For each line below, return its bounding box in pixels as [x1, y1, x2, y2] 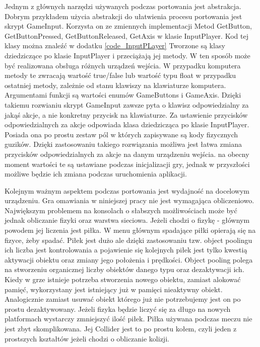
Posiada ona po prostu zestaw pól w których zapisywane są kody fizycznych [5, 129, 238, 139]
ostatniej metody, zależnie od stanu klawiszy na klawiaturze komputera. [5, 79, 226, 90]
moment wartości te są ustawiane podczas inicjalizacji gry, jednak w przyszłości [5, 158, 250, 169]
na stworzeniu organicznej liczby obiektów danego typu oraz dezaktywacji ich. [5, 264, 244, 275]
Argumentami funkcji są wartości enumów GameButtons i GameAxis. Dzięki [5, 90, 241, 100]
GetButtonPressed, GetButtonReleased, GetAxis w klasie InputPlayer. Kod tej [5, 30, 248, 41]
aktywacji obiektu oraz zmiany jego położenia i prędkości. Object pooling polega [5, 254, 253, 265]
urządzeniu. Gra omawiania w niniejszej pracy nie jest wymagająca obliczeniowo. [5, 195, 254, 206]
